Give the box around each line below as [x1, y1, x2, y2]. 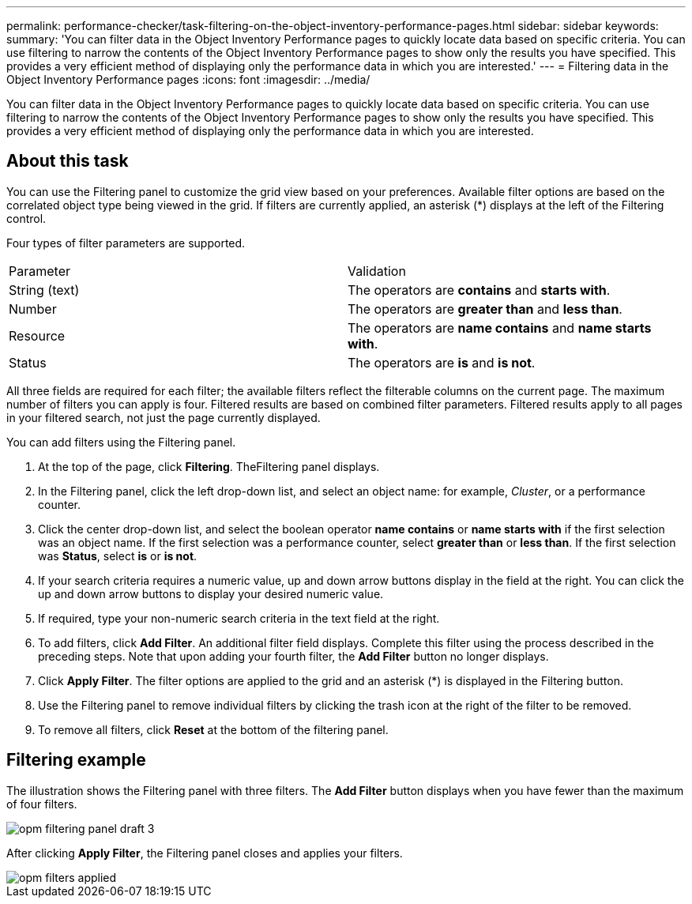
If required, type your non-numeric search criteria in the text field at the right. [38, 611, 440, 625]
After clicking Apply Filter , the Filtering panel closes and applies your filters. [6, 846, 403, 860]
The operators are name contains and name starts [348, 319, 652, 336]
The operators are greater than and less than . [348, 300, 622, 317]
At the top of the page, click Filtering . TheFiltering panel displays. [38, 459, 380, 473]
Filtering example [6, 750, 146, 770]
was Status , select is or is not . [38, 548, 197, 563]
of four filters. [6, 797, 77, 811]
